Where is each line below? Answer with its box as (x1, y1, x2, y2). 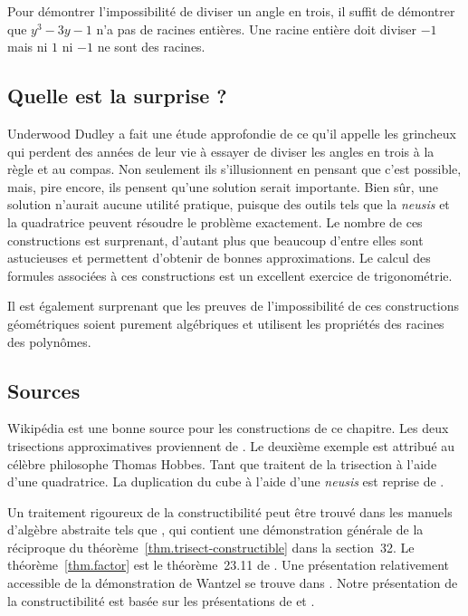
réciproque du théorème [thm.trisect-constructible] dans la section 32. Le (7, 537, 415, 556)
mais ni (7, 37, 48, 56)
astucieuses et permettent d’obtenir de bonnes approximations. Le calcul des (7, 248, 431, 267)
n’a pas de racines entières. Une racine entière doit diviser (96, 19, 416, 38)
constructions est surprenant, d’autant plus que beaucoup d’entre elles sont (7, 230, 424, 249)
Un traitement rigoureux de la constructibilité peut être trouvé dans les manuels (7, 502, 453, 521)
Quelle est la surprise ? (7, 82, 227, 110)
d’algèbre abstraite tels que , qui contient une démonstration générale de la (7, 520, 424, 539)
